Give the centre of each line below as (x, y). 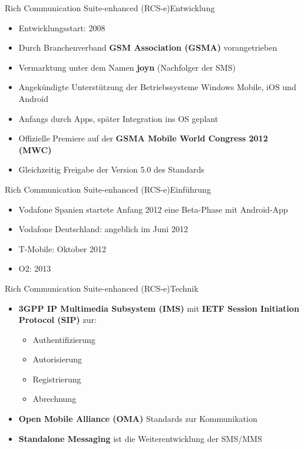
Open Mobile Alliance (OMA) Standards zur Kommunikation (138, 419)
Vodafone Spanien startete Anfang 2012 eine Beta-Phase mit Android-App (153, 209)
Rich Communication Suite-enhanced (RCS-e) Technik (102, 288)
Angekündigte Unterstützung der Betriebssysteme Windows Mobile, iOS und (157, 87)
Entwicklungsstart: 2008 (62, 27)
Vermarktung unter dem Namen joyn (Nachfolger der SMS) (127, 67)
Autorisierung (57, 359)
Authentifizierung (64, 339)
